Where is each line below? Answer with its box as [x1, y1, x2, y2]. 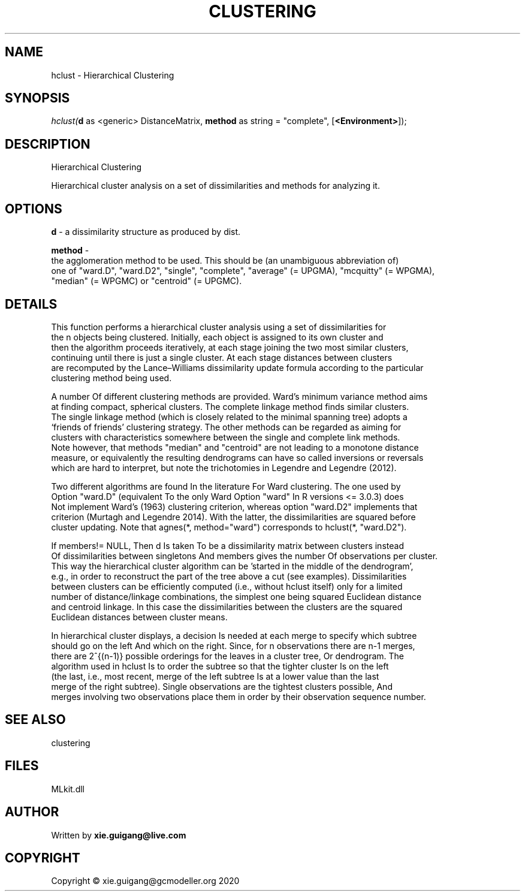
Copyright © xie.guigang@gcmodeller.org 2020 [51, 876, 240, 886]
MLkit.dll [51, 783, 85, 794]
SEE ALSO [5, 712, 66, 728]
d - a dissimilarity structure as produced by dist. [51, 227, 241, 237]
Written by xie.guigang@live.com [51, 829, 186, 840]
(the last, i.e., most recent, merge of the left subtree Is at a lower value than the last [51, 671, 379, 681]
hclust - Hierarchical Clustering [51, 70, 174, 80]
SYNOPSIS [5, 90, 70, 106]
